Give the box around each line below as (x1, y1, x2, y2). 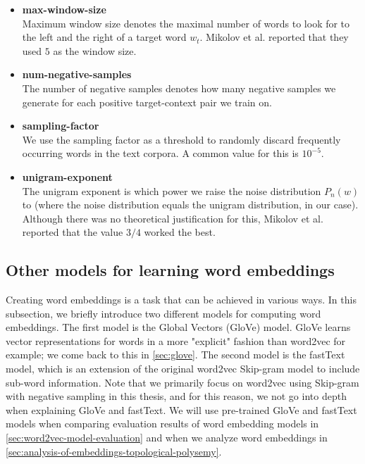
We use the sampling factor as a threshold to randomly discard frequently (22, 132, 341, 146)
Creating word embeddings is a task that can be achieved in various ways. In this (6, 292, 357, 307)
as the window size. (53, 43, 137, 58)
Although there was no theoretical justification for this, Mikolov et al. (22, 211, 323, 225)
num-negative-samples (22, 67, 132, 82)
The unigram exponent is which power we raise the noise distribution (22, 183, 321, 198)
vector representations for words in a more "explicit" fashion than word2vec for (6, 333, 346, 348)
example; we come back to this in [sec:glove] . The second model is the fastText (6, 347, 345, 362)
